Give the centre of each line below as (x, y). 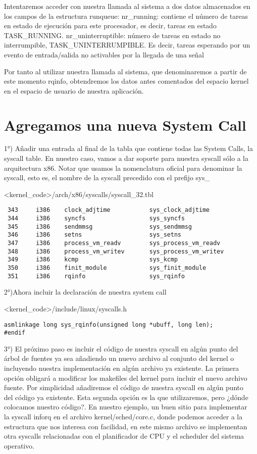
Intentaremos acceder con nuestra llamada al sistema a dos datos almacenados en (127, 6)
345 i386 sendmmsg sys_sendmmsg (100, 227)
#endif (15, 333)
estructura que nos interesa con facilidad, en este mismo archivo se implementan (126, 426)
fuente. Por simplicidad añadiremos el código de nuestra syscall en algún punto (124, 387)
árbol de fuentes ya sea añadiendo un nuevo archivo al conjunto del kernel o (119, 358)
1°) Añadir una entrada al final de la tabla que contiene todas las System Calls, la (128, 148)
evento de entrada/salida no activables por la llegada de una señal (104, 54)
